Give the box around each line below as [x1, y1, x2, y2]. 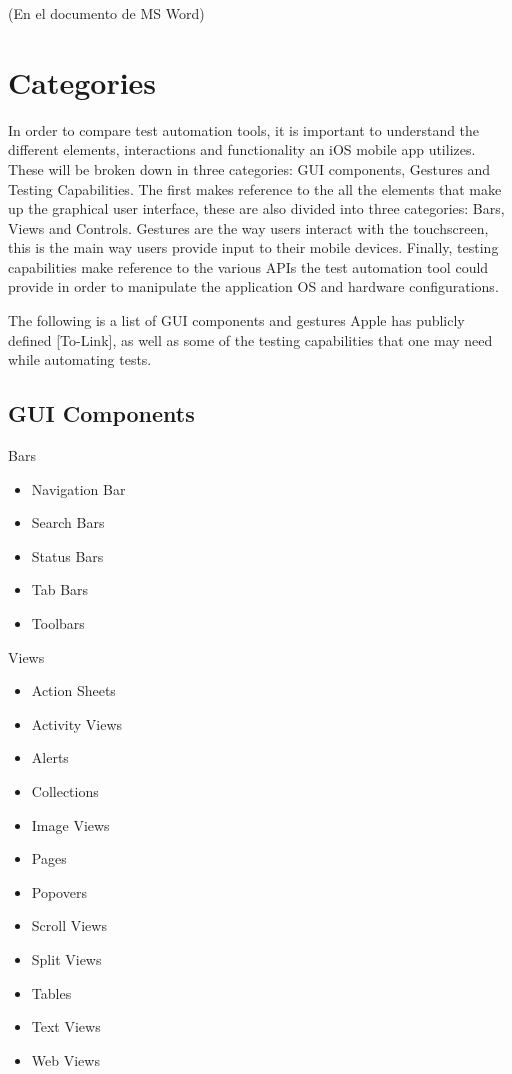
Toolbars [31, 613, 85, 634]
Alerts [31, 747, 69, 768]
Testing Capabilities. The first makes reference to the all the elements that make [8, 178, 502, 199]
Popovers [31, 881, 87, 902]
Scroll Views [31, 915, 107, 936]
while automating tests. [8, 349, 152, 370]
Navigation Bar [31, 478, 126, 499]
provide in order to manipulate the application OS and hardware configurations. [8, 276, 499, 297]
